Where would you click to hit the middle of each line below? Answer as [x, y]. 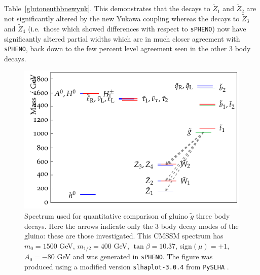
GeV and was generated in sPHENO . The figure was [135, 256]
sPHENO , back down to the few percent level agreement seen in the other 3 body [127, 48]
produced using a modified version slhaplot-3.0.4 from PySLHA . [127, 266]
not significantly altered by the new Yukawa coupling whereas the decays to [122, 19]
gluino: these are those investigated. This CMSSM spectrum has [124, 236]
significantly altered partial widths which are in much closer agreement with [122, 38]
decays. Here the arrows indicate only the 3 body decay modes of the [132, 226]
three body [213, 216]
